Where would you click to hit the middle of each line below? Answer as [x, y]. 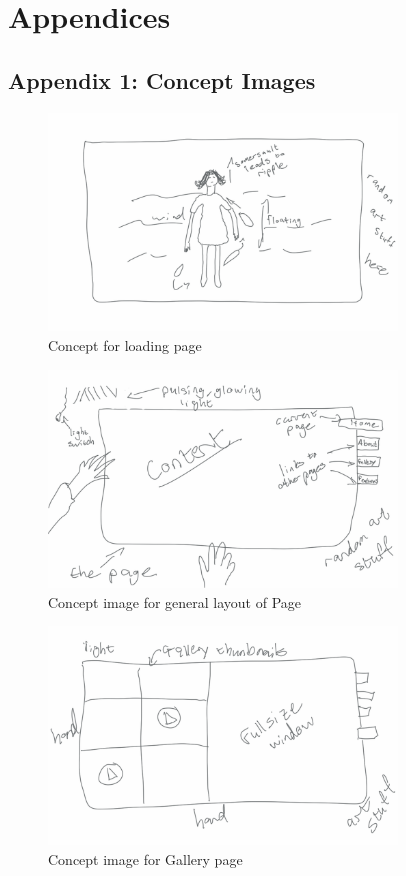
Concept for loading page [125, 344]
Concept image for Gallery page [145, 858]
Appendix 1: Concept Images [162, 79]
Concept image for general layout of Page [175, 601]
